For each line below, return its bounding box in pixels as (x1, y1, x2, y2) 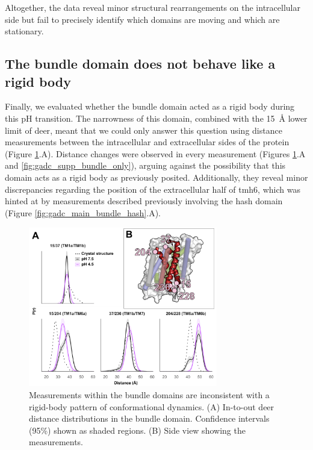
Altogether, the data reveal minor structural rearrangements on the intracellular (5, 1, 300, 13)
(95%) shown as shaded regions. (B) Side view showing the (29, 423, 246, 436)
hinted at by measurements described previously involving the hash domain (5, 195, 283, 207)
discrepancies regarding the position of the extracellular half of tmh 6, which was (5, 183, 300, 195)
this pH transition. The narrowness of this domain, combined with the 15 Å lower (5, 111, 308, 124)
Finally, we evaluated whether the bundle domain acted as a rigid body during (5, 100, 295, 113)
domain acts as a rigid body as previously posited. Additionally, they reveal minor (5, 170, 308, 183)
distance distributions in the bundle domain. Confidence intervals (29, 412, 270, 425)
